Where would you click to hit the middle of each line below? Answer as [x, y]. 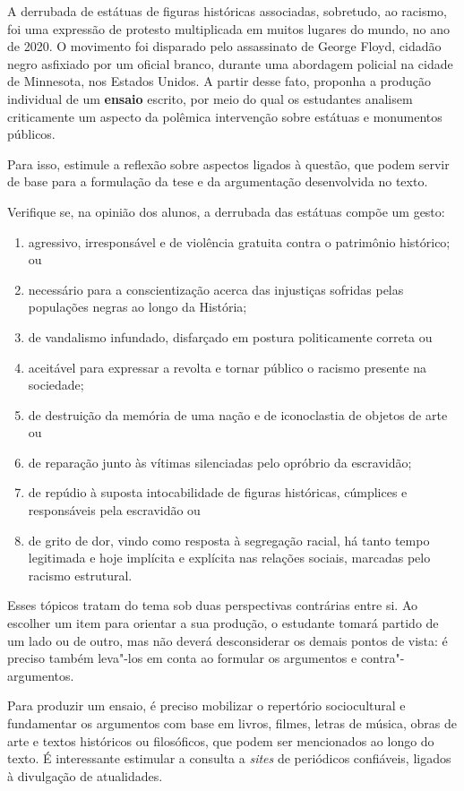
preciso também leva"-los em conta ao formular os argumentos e [182, 658]
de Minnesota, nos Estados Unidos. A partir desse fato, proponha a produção [219, 81]
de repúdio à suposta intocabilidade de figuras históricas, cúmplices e [218, 492]
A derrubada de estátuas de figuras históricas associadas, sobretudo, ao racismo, [227, 11]
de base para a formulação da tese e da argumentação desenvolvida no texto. [218, 181]
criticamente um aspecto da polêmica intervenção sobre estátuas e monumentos [225, 116]
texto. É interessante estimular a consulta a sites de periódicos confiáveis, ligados [229, 758]
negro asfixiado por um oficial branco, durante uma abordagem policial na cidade [230, 63]
